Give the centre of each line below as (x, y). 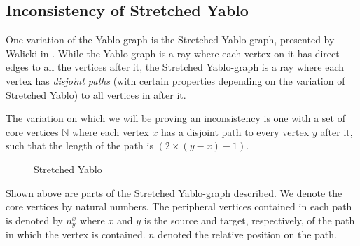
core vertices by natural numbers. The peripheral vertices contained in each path (179, 206)
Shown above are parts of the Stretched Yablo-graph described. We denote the (174, 192)
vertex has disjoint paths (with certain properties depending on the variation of (175, 80)
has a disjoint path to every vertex (235, 131)
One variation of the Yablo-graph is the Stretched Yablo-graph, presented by (170, 40)
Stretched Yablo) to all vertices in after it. (96, 94)
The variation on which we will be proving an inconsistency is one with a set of (175, 118)
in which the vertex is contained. (76, 234)
